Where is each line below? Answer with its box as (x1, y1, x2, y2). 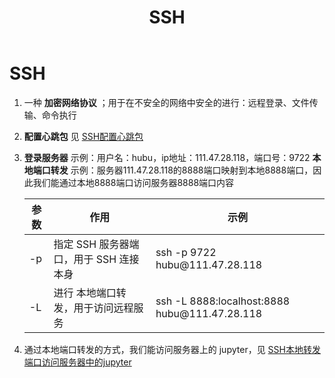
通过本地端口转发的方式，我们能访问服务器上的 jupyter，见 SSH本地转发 (23, 343, 321, 355)
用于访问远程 (73, 301, 134, 315)
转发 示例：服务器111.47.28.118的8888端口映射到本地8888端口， (50, 164, 314, 176)
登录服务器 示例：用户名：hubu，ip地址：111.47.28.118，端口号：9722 (23, 151, 311, 163)
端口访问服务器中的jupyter (23, 356, 132, 368)
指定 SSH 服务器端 (53, 237, 140, 251)
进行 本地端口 (53, 286, 117, 300)
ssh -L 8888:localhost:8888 (155, 294, 291, 308)
